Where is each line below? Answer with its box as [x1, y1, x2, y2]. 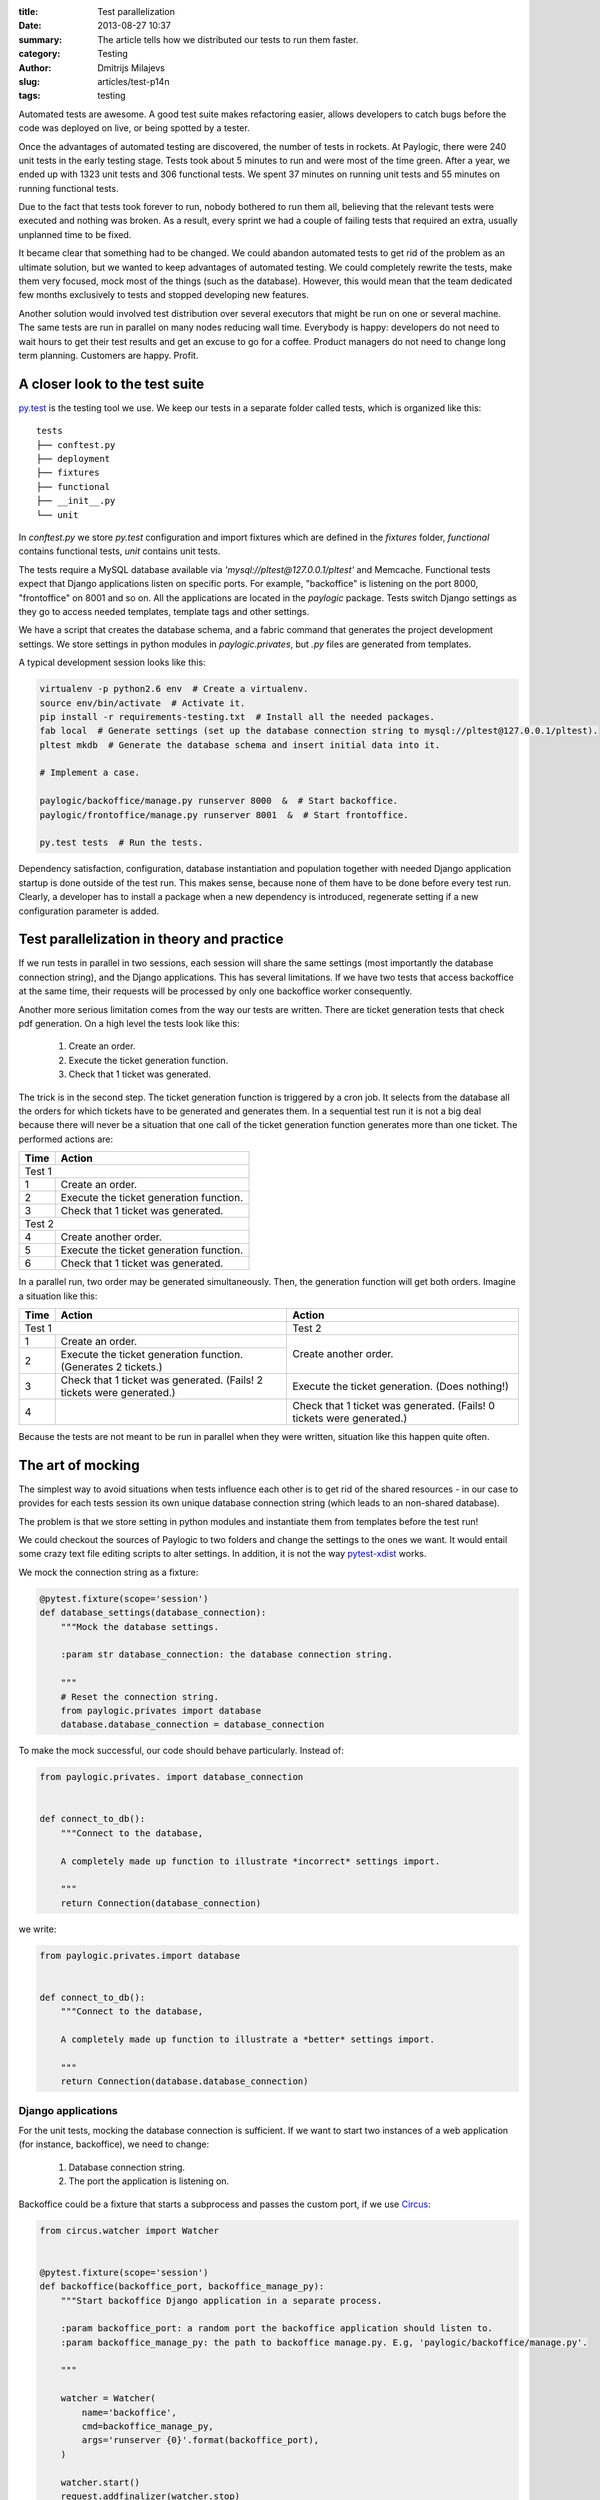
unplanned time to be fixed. [18, 228, 132, 240]
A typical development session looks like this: [18, 656, 206, 669]
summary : [18, 33, 63, 45]
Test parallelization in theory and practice [18, 931, 284, 948]
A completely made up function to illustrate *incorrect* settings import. [60, 1855, 441, 1867]
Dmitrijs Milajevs [97, 61, 165, 74]
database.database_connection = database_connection [60, 1719, 325, 1730]
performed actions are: [18, 1133, 114, 1145]
